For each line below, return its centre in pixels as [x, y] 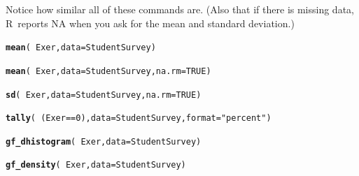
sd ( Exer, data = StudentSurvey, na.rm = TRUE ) [104, 95]
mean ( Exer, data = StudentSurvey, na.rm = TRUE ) [108, 71]
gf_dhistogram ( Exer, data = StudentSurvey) [104, 141]
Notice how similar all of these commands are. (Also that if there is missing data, [180, 9]
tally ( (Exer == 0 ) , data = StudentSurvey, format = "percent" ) [139, 118]
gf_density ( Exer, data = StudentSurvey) [96, 165]
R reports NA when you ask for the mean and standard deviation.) [150, 23]
